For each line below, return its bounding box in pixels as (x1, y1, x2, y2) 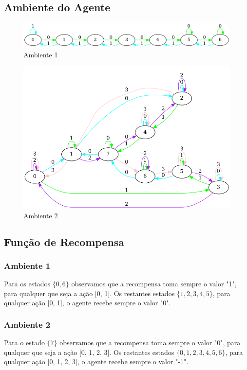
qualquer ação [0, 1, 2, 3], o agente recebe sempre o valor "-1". (4, 356, 189, 367)
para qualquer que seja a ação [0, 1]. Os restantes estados (4, 288, 175, 298)
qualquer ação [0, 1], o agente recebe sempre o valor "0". (4, 298, 171, 308)
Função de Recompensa (4, 234, 125, 249)
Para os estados (4, 279, 50, 289)
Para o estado (4, 337, 45, 348)
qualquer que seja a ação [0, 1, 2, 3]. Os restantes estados (4, 347, 174, 357)
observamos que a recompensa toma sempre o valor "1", (71, 279, 237, 289)
